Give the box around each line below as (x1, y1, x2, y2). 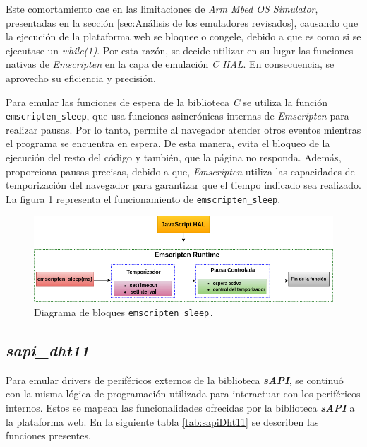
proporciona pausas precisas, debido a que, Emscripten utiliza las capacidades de (6, 163, 355, 178)
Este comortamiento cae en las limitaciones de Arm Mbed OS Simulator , (6, 1, 318, 16)
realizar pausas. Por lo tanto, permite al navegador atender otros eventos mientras (6, 122, 361, 137)
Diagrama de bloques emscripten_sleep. (34, 304, 215, 319)
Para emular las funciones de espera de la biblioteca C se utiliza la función (6, 94, 327, 109)
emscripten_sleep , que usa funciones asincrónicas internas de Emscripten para (6, 108, 349, 123)
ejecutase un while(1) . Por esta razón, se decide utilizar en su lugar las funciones (6, 42, 354, 57)
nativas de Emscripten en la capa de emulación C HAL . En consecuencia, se (6, 57, 335, 71)
